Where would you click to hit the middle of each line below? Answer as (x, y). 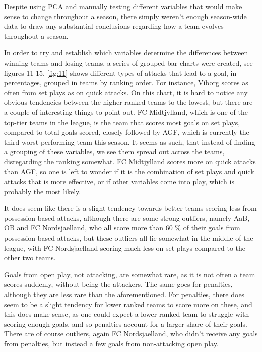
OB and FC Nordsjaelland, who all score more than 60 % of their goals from (122, 228)
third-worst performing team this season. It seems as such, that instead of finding (130, 141)
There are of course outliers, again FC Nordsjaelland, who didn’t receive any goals (131, 334)
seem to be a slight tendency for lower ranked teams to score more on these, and (128, 304)
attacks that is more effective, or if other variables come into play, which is (119, 181)
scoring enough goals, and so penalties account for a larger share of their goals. (126, 324)
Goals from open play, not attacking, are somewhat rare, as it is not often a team (130, 274)
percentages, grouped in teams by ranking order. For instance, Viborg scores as (126, 82)
